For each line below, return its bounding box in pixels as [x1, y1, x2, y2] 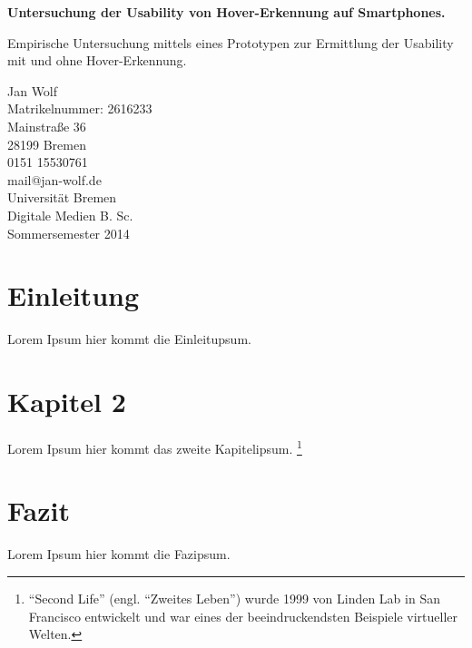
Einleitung [7, 277, 140, 314]
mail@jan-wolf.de [7, 170, 102, 189]
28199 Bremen [7, 134, 86, 153]
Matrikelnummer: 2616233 [7, 99, 152, 118]
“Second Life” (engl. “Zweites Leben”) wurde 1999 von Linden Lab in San [28, 588, 440, 607]
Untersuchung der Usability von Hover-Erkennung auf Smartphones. [7, 3, 446, 21]
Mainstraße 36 [7, 116, 86, 135]
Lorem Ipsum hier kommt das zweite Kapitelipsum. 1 [7, 436, 302, 457]
